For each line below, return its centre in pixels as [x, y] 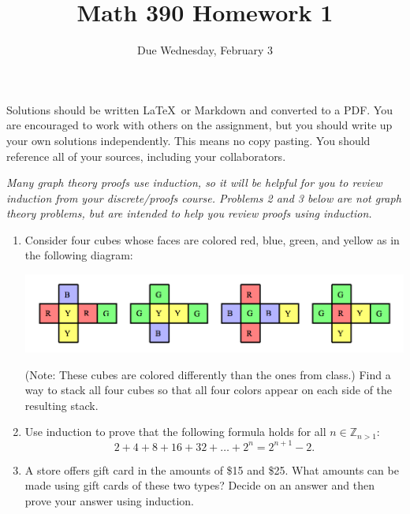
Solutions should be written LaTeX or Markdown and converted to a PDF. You [199, 109]
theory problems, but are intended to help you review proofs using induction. [189, 213]
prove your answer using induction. [109, 500]
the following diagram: [79, 255]
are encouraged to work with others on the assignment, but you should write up [199, 125]
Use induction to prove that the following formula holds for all [175, 432]
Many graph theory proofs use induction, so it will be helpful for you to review [194, 183]
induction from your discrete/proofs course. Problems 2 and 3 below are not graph [204, 197]
